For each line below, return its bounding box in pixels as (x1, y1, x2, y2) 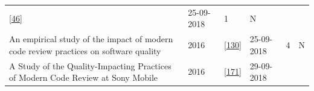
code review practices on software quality (9, 44, 161, 57)
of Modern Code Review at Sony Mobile (9, 71, 158, 84)
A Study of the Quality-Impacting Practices (9, 59, 171, 72)
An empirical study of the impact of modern (9, 33, 173, 45)
